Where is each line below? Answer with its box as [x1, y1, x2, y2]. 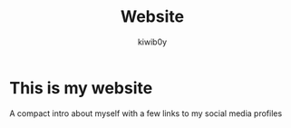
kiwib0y [137, 36, 168, 47]
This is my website [9, 77, 153, 98]
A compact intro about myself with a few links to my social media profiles [9, 107, 283, 119]
